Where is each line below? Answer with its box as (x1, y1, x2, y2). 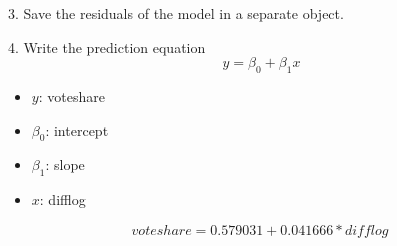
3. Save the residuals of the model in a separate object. (8, 3, 344, 23)
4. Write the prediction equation (8, 36, 206, 57)
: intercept (45, 119, 109, 140)
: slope (45, 154, 85, 175)
